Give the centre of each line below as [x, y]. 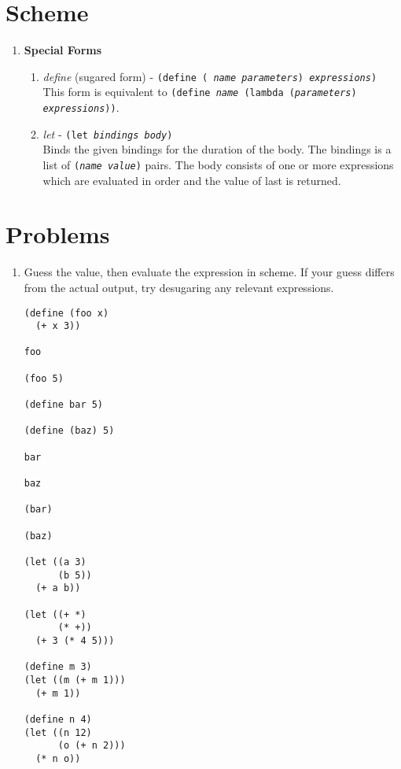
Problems [58, 234]
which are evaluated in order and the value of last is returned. [192, 180]
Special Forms [63, 50]
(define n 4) [58, 719]
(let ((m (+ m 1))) [75, 680]
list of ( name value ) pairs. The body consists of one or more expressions [218, 164]
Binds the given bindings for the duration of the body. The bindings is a [217, 149]
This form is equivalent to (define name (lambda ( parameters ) [200, 92]
